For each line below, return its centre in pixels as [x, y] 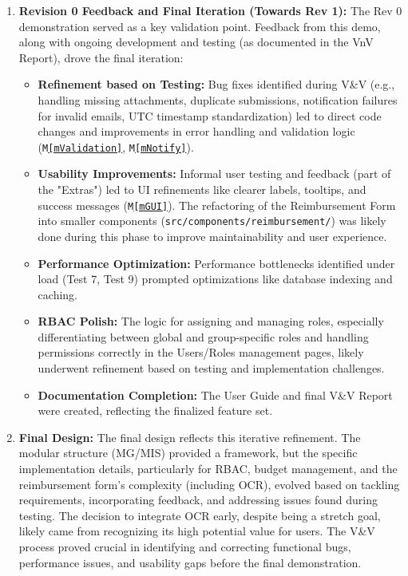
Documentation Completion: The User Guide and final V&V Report [215, 395]
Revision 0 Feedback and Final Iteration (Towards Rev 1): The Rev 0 [210, 10]
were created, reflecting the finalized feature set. [155, 410]
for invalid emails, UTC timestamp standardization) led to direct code [210, 115]
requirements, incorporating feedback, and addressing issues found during [198, 500]
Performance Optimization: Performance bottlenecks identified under [216, 263]
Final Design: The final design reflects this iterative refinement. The [190, 437]
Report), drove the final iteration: [101, 57]
